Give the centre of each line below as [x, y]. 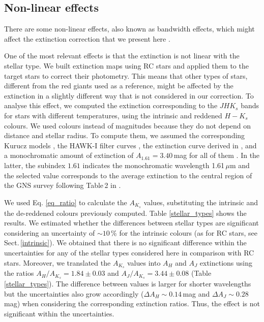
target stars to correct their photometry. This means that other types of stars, [126, 75]
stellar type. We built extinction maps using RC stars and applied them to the [126, 65]
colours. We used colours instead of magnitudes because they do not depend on [128, 125]
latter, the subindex [35, 165]
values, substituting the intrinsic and [201, 202]
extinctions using [226, 262]
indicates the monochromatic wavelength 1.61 [154, 165]
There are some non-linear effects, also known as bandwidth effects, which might [129, 29]
